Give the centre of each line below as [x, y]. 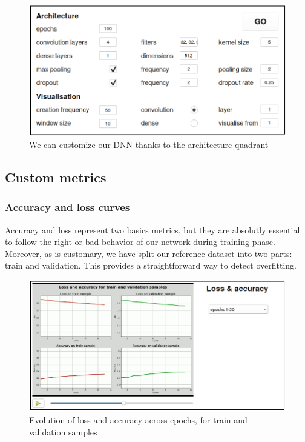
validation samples [63, 431]
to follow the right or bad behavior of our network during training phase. [140, 242]
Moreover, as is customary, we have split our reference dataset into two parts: [149, 253]
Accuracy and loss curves [67, 207]
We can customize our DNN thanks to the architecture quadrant [149, 145]
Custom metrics [56, 177]
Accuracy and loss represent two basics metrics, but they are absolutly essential [152, 229]
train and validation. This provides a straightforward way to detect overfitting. [151, 265]
